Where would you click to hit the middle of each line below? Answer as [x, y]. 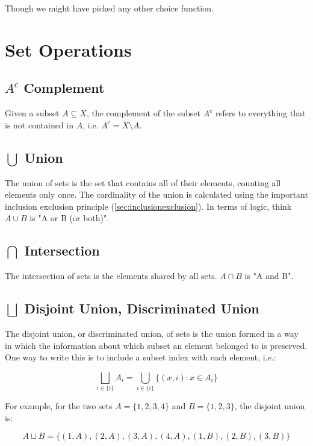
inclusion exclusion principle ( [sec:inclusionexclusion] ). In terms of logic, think [148, 206]
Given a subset [32, 113]
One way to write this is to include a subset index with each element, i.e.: [141, 357]
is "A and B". [269, 276]
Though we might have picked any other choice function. [109, 8]
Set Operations [68, 49]
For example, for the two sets [59, 406]
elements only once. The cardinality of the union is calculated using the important [156, 194]
